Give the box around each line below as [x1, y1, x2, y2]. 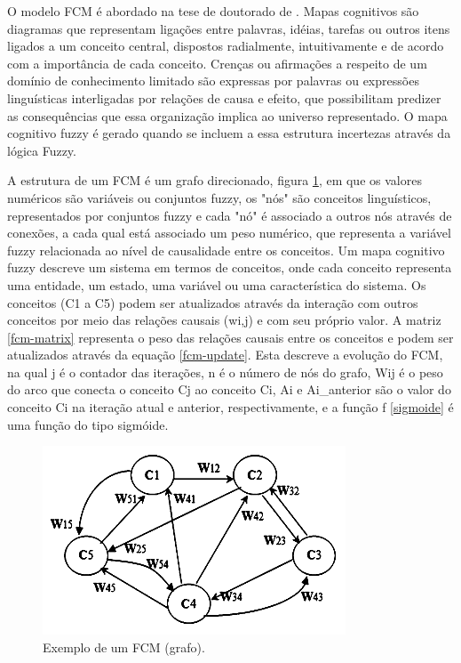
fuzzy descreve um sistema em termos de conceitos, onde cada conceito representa [7, 258, 452, 277]
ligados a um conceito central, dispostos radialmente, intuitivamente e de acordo [7, 36, 444, 55]
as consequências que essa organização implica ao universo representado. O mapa [7, 106, 448, 125]
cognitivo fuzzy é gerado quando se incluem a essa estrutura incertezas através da [7, 124, 451, 142]
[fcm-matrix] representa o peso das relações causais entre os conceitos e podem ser [7, 327, 454, 346]
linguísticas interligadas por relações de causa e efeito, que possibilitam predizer [7, 88, 441, 107]
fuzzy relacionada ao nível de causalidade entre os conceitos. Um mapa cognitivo [7, 240, 445, 259]
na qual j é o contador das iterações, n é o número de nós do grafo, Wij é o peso [7, 362, 443, 381]
